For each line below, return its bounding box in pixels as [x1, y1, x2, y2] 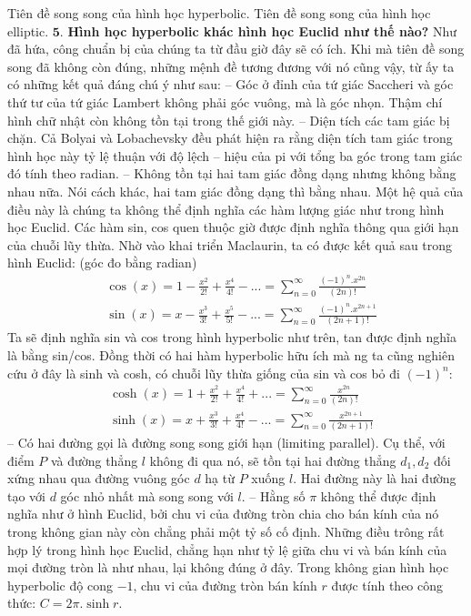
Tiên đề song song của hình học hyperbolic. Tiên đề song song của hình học [7, 4, 431, 22]
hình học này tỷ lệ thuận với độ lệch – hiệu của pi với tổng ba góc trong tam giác [7, 146, 463, 165]
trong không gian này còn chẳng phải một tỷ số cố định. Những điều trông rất [7, 521, 445, 540]
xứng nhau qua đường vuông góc [7, 469, 190, 488]
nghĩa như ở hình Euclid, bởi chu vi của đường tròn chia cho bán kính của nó [7, 504, 439, 523]
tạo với [7, 486, 45, 505]
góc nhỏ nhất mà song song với [60, 486, 234, 505]
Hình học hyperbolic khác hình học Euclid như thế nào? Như [67, 21, 457, 40]
